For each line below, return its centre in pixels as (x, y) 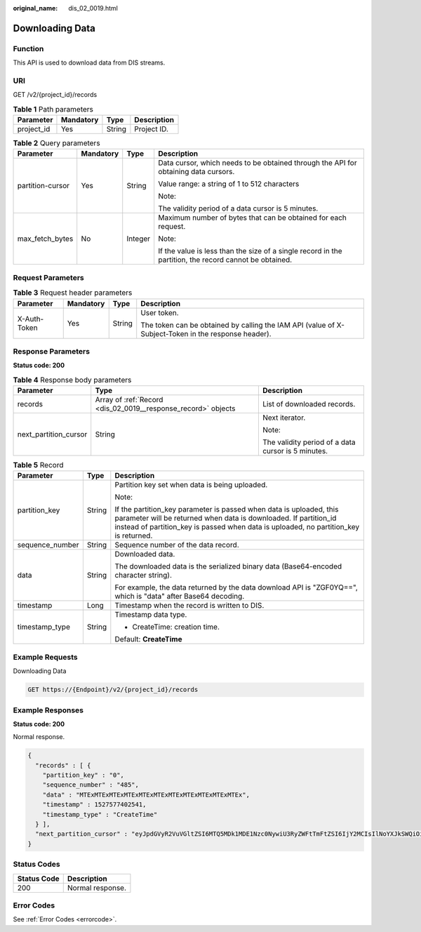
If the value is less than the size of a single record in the (250, 251)
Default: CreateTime (148, 639)
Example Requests (45, 657)
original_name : (35, 8)
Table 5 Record (38, 465)
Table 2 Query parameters (57, 143)
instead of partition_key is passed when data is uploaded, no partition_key (237, 527)
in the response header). (231, 333)
